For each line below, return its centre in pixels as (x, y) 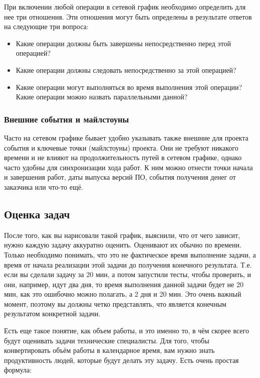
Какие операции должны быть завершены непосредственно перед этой (123, 43)
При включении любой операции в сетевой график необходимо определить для (125, 7)
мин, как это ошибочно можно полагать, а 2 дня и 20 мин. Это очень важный (123, 294)
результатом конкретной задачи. (52, 313)
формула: (18, 370)
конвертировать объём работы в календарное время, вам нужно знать (109, 350)
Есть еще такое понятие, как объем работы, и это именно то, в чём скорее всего (126, 331)
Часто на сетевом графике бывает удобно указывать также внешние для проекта (126, 137)
